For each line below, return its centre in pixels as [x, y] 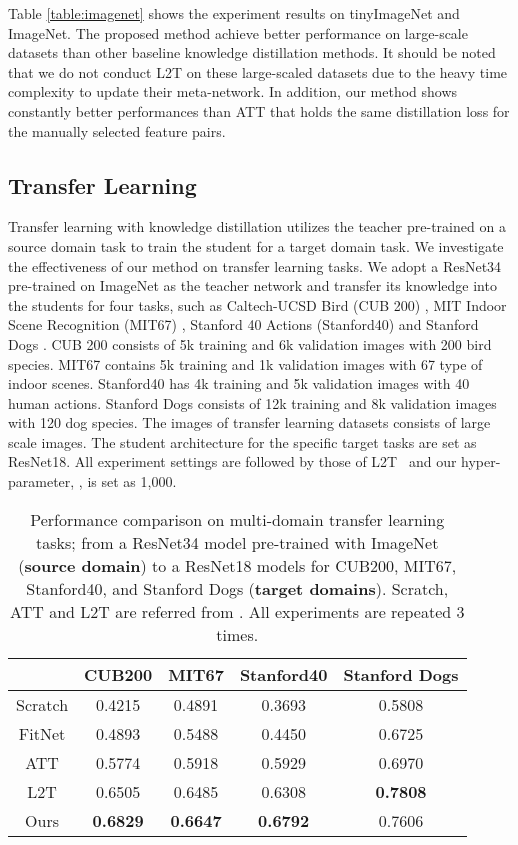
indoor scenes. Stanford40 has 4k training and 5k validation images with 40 [239, 383]
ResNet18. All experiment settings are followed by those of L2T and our [232, 461]
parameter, [41, 481]
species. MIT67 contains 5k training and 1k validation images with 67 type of [245, 363]
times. [237, 634]
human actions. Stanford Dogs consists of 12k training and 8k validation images [252, 402]
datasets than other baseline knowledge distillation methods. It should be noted [252, 52]
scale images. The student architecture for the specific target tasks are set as [242, 441]
